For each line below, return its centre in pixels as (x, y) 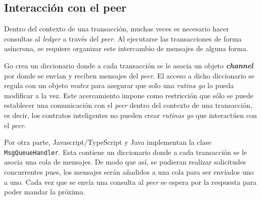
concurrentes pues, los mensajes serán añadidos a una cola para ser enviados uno (129, 171)
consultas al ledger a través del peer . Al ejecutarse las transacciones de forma (123, 38)
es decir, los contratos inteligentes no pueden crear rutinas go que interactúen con (130, 115)
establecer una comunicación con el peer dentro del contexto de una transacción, (128, 105)
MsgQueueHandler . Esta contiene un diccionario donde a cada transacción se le (126, 152)
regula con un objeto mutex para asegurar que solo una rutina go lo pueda (119, 85)
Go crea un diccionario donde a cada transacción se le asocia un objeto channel (129, 65)
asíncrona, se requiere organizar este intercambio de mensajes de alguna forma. (126, 48)
